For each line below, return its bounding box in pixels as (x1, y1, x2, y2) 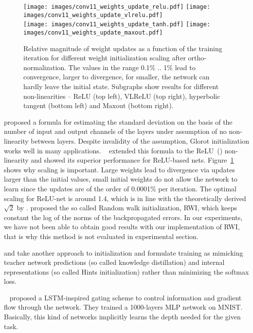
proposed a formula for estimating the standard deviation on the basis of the (4, 116, 233, 127)
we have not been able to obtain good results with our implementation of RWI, (4, 222, 240, 232)
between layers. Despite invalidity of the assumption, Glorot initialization (31, 135, 249, 146)
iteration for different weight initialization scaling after (23, 53, 186, 63)
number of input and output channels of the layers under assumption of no (4, 126, 227, 136)
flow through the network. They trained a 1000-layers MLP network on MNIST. (4, 302, 243, 312)
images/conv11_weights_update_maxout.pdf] (23, 29, 163, 36)
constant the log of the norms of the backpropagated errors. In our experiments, (4, 212, 243, 222)
